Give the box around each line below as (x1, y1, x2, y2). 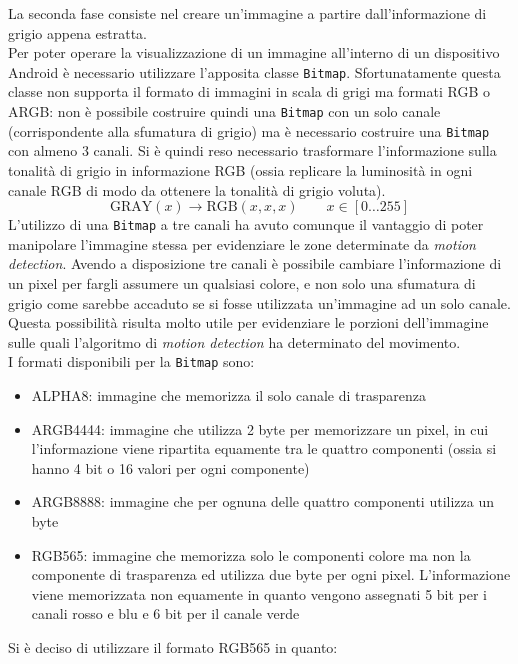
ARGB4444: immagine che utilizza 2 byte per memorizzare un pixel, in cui (31, 418, 489, 439)
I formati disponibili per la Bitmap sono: (8, 351, 255, 372)
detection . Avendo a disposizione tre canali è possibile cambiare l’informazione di (8, 253, 502, 274)
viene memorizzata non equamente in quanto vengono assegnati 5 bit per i (31, 583, 488, 604)
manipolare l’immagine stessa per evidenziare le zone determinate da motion (8, 233, 476, 254)
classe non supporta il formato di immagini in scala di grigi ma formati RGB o (8, 81, 491, 102)
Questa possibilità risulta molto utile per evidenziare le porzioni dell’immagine (8, 312, 489, 333)
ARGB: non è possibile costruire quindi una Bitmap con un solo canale (8, 101, 441, 122)
